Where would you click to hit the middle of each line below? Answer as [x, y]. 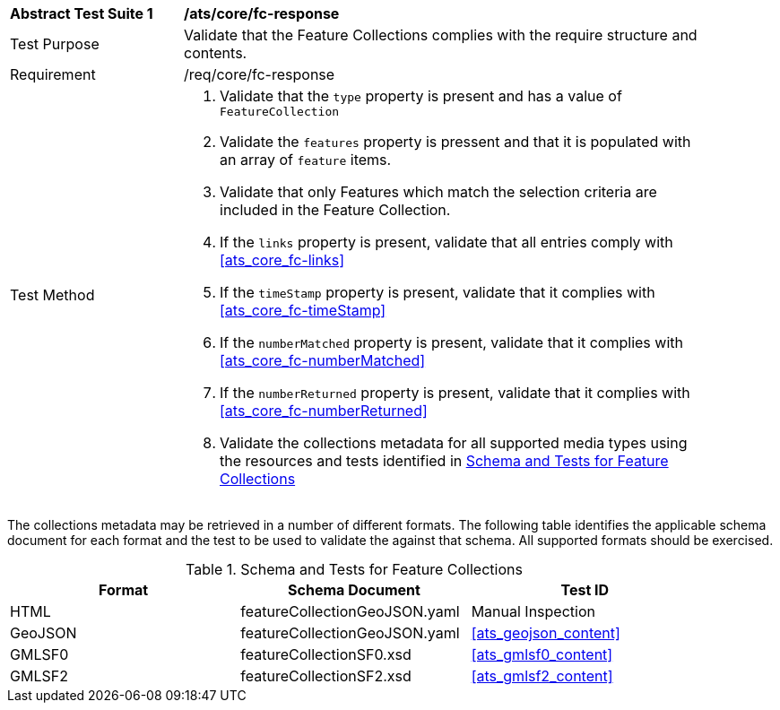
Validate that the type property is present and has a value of [421, 96]
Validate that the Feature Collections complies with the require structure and [441, 35]
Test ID [585, 590]
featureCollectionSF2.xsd [326, 676]
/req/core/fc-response [260, 74]
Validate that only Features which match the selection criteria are [438, 192]
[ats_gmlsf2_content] [542, 676]
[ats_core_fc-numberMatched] [323, 360]
